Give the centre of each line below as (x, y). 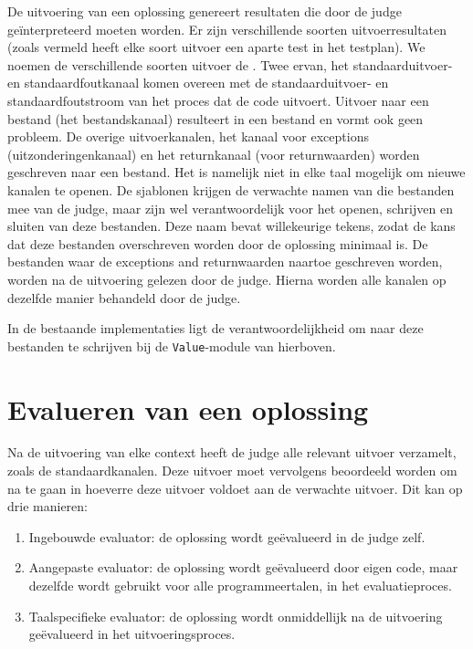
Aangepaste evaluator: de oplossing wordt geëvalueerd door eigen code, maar (243, 567)
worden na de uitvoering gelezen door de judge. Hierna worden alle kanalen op (227, 279)
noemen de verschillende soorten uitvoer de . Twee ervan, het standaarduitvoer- (230, 64)
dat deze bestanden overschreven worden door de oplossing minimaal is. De (218, 243)
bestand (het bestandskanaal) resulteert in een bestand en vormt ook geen (215, 118)
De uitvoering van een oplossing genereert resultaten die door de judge (205, 11)
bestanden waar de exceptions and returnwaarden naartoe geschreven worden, (225, 262)
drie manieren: (47, 506)
